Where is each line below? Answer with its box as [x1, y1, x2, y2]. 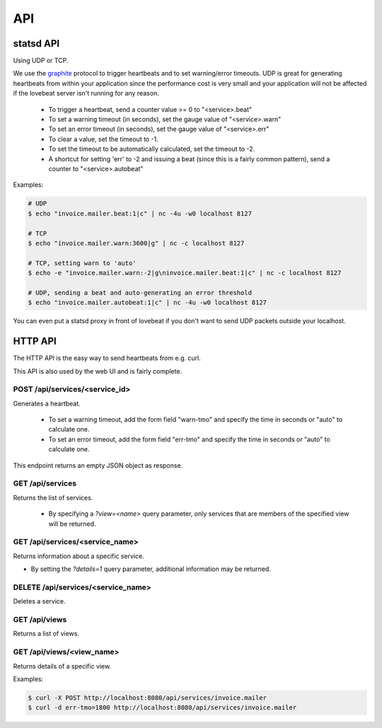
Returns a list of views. [13, 630, 79, 638]
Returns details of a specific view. [13, 661, 112, 670]
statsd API [13, 37, 60, 50]
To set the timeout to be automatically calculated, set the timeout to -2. [48, 145, 255, 154]
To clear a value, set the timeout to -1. [48, 134, 158, 143]
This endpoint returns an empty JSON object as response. [13, 461, 183, 470]
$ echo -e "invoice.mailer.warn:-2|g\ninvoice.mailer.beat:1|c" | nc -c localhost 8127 [28, 269, 342, 277]
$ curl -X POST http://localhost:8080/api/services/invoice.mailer [28, 693, 267, 702]
